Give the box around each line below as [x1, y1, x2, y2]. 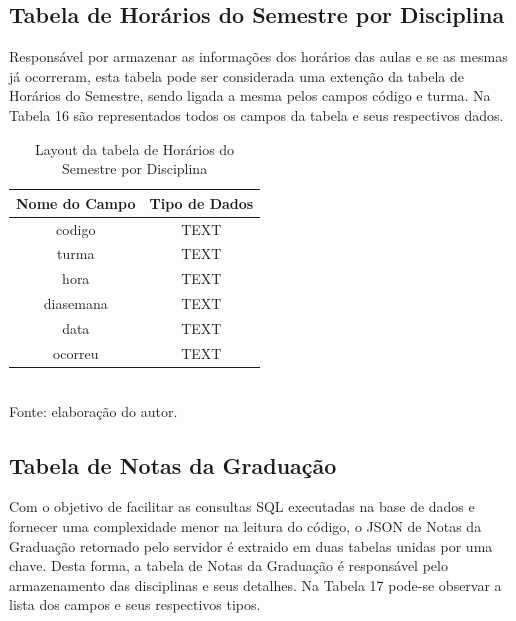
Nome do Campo [16, 192, 136, 213]
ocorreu [52, 342, 99, 363]
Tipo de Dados [149, 192, 254, 213]
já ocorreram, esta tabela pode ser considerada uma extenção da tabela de [9, 65, 465, 86]
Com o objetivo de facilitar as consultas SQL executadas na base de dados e [9, 496, 475, 517]
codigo [56, 218, 96, 239]
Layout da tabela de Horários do [35, 138, 235, 159]
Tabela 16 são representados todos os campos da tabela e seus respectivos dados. [9, 104, 504, 125]
